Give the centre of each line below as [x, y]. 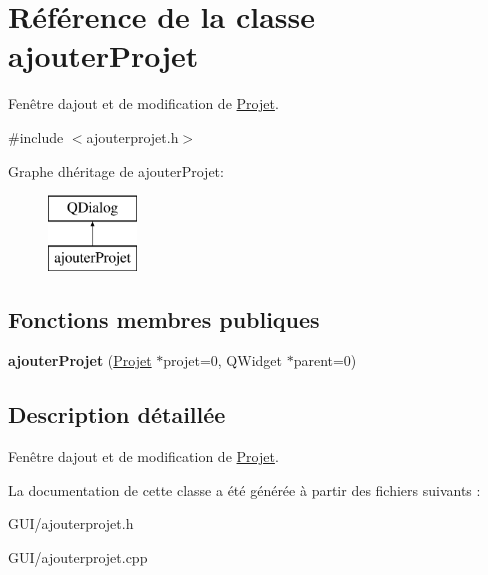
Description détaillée [117, 414]
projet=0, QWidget [222, 360]
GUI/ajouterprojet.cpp [78, 557]
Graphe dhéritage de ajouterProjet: [116, 170]
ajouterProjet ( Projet [80, 360]
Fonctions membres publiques [164, 318]
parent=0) [325, 360]
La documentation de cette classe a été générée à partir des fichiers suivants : [244, 489]
